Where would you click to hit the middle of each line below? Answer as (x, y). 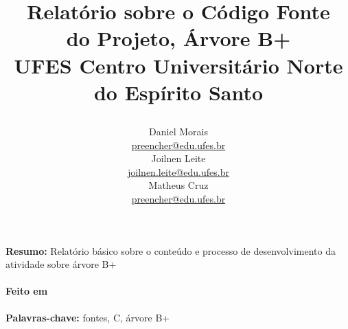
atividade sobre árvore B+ (61, 264)
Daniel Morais (178, 131)
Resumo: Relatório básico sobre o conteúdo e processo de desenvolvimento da (171, 250)
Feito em (27, 291)
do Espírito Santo (178, 92)
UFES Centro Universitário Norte (178, 65)
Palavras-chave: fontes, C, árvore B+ (88, 318)
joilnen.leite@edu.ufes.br (178, 171)
